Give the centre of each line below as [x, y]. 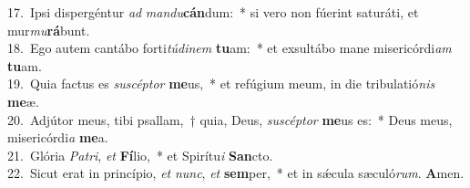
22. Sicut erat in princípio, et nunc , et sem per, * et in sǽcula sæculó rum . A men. [236, 173]
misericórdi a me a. [58, 137]
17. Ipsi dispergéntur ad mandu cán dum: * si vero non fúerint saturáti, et [213, 12]
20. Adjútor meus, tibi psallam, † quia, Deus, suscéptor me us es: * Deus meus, [230, 119]
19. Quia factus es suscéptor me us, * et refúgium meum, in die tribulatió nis [221, 84]
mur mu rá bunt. [49, 30]
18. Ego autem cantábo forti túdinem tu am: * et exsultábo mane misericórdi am [230, 48]
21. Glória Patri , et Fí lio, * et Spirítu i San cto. [140, 155]
